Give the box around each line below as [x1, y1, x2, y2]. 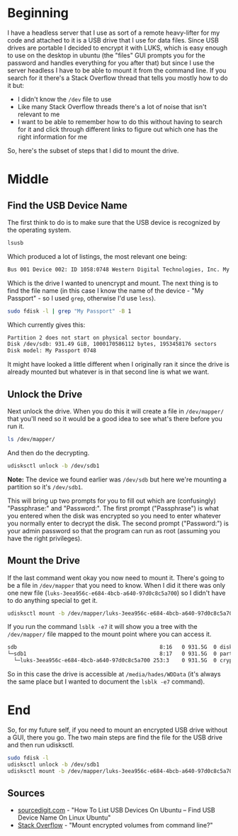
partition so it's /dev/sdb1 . [7, 482, 84, 491]
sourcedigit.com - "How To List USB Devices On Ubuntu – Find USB [17, 806, 215, 815]
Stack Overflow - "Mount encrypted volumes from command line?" [17, 821, 214, 830]
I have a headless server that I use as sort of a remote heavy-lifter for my [7, 28, 220, 37]
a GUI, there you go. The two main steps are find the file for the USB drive [7, 733, 223, 742]
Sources [7, 787, 45, 799]
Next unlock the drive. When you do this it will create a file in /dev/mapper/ [7, 407, 225, 416]
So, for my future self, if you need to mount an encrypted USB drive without [7, 725, 228, 734]
